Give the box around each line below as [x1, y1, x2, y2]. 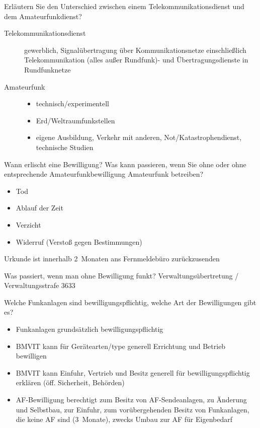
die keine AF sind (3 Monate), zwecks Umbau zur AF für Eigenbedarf [16, 414, 232, 424]
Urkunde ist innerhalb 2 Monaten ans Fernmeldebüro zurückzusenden [4, 253, 220, 264]
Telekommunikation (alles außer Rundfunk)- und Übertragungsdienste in [24, 54, 248, 65]
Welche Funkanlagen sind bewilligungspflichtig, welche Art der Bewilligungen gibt [4, 297, 256, 307]
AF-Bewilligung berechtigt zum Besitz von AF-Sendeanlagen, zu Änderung [16, 394, 247, 405]
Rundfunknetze [24, 64, 71, 75]
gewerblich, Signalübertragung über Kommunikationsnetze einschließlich [24, 44, 246, 55]
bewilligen [16, 350, 47, 361]
